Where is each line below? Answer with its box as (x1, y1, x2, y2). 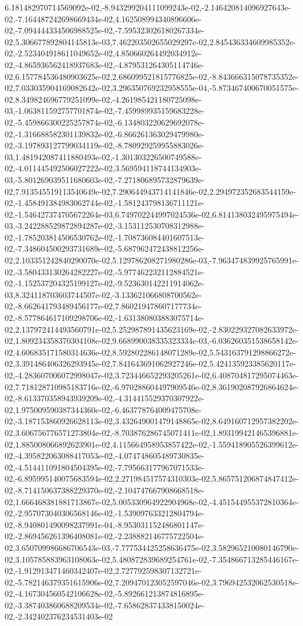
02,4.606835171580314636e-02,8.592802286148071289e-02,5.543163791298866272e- (5, 346, 296, 358)
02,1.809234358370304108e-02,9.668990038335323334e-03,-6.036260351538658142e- (5, 334, 299, 347)
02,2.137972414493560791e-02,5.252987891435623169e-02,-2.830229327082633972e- (5, 323, 299, 335)
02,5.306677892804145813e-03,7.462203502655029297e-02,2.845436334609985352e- (5, 35, 296, 48)
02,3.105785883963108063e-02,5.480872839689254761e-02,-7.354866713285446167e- (5, 553, 299, 565)
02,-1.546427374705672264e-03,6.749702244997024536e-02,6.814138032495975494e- (5, 208, 299, 220)
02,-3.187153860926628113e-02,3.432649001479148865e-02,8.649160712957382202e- (5, 415, 299, 427)
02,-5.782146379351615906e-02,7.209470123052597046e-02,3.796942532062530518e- (5, 576, 299, 588)
